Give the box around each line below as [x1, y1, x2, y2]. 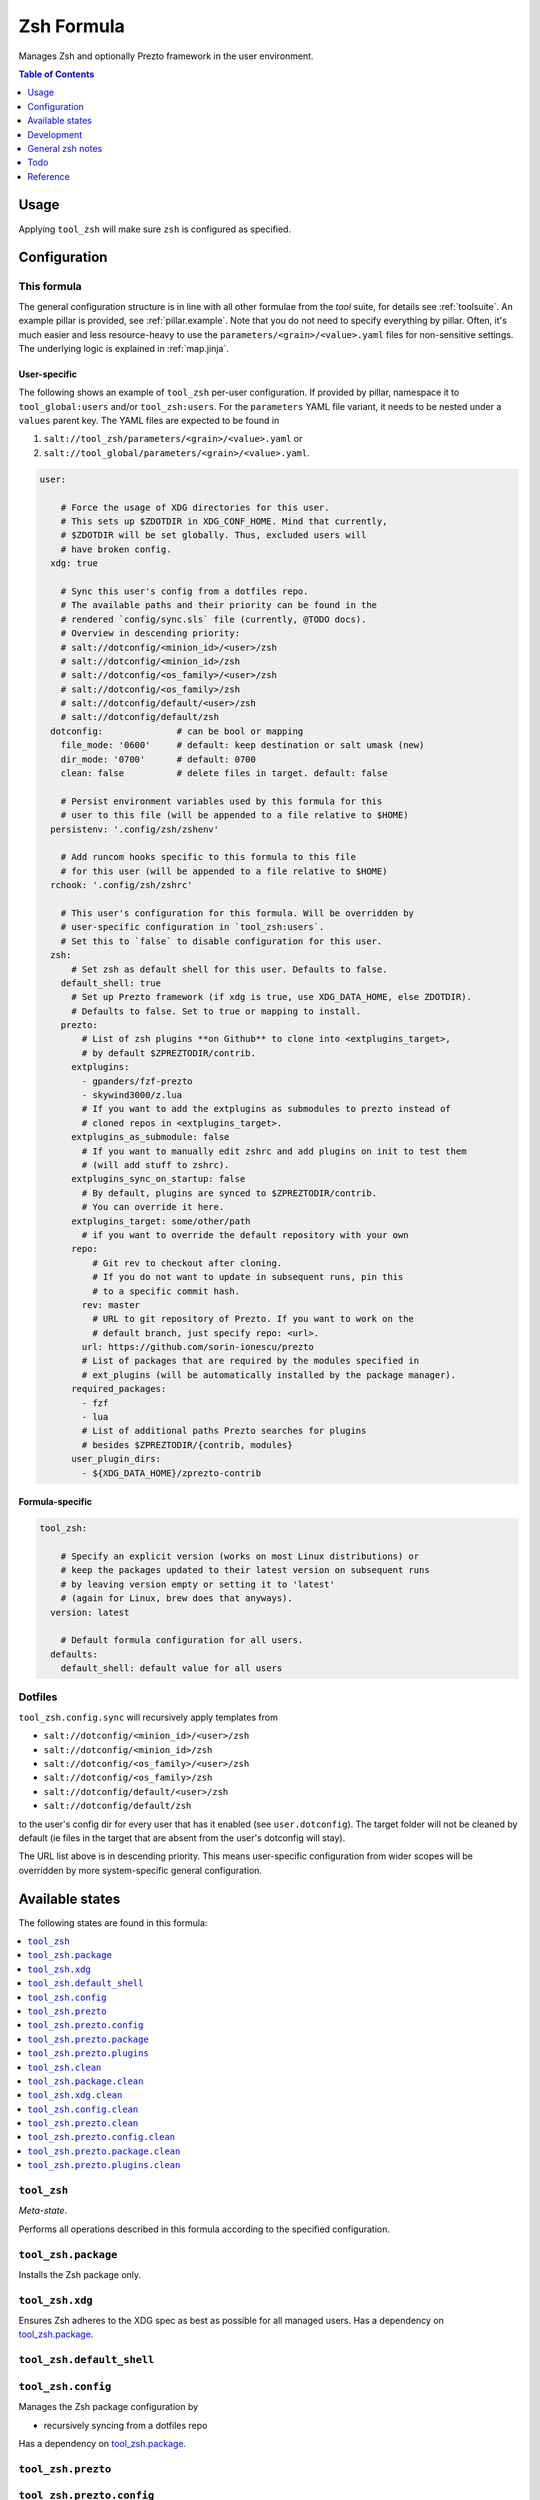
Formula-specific [18, 1496, 92, 1508]
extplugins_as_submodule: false [71, 1131, 230, 1143]
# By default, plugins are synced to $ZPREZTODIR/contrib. [81, 1187, 378, 1199]
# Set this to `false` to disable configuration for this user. [60, 935, 383, 947]
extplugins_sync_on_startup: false [71, 1173, 246, 1185]
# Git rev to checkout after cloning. [91, 1257, 283, 1269]
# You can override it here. [81, 1201, 225, 1213]
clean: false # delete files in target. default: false [60, 768, 388, 779]
